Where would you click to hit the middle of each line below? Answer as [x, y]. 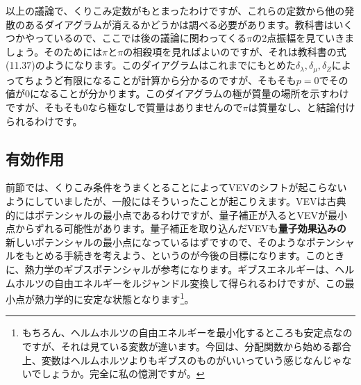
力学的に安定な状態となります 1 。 [119, 298]
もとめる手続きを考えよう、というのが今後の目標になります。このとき [185, 255]
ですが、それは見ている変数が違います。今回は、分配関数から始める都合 [187, 346]
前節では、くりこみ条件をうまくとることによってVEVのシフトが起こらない [176, 187]
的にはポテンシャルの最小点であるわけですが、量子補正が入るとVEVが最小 [177, 214]
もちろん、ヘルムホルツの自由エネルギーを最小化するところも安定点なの [187, 333]
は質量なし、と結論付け [302, 107]
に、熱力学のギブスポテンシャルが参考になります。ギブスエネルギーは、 [170, 269]
